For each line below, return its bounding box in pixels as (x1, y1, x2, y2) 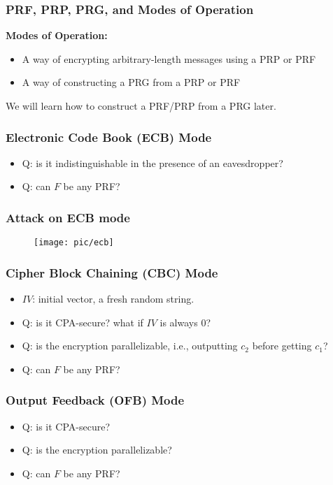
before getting (252, 338, 312, 353)
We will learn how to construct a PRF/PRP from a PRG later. (6, 99, 276, 113)
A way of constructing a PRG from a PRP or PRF (22, 75, 241, 89)
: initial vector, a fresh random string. (32, 291, 194, 306)
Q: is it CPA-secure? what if (22, 314, 143, 329)
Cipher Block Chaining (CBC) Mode (6, 263, 218, 281)
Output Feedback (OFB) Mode (6, 391, 185, 409)
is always (160, 314, 198, 329)
